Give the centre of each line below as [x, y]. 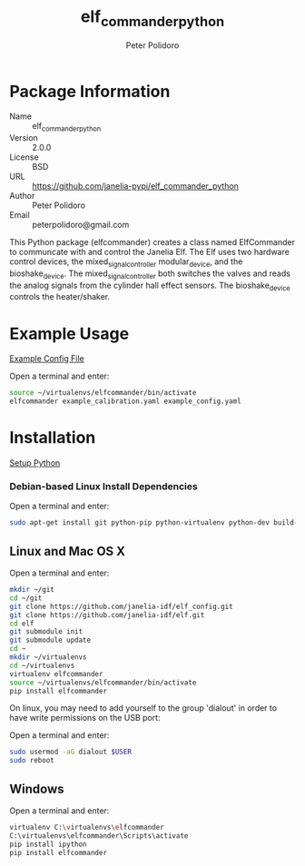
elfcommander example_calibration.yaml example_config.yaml [126, 401]
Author [22, 196]
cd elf [22, 624]
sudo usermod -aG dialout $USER [70, 752]
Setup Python [35, 463]
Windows [37, 788]
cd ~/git [26, 598]
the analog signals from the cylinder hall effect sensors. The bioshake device [150, 286]
